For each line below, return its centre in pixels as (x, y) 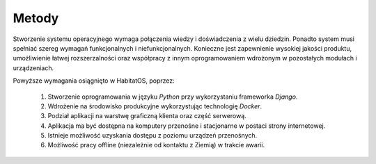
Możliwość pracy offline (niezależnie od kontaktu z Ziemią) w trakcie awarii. (156, 145)
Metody (36, 18)
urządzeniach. (33, 68)
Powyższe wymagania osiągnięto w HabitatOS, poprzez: (94, 81)
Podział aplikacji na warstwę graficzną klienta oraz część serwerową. (147, 116)
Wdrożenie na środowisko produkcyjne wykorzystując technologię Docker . (155, 106)
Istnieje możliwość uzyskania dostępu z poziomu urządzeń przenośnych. (152, 136)
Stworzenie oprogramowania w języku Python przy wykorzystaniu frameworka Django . (173, 97)
